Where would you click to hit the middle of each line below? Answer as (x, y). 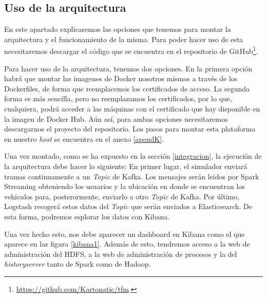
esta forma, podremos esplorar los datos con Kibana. (87, 216)
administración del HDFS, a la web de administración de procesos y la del (121, 254)
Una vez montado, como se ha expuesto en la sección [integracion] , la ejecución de (133, 156)
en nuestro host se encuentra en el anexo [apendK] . (84, 138)
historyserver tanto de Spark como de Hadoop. (78, 264)
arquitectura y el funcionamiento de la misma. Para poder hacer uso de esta (124, 39)
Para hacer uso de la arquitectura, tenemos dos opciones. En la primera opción (128, 68)
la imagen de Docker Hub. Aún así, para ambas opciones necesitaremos (116, 118)
